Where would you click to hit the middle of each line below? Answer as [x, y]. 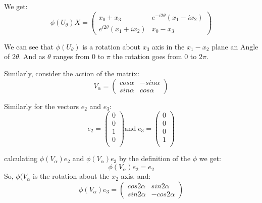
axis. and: [136, 176]
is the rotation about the [71, 176]
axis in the [168, 46]
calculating [21, 158]
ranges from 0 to [79, 56]
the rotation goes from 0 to [155, 56]
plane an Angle [235, 46]
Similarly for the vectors [41, 106]
